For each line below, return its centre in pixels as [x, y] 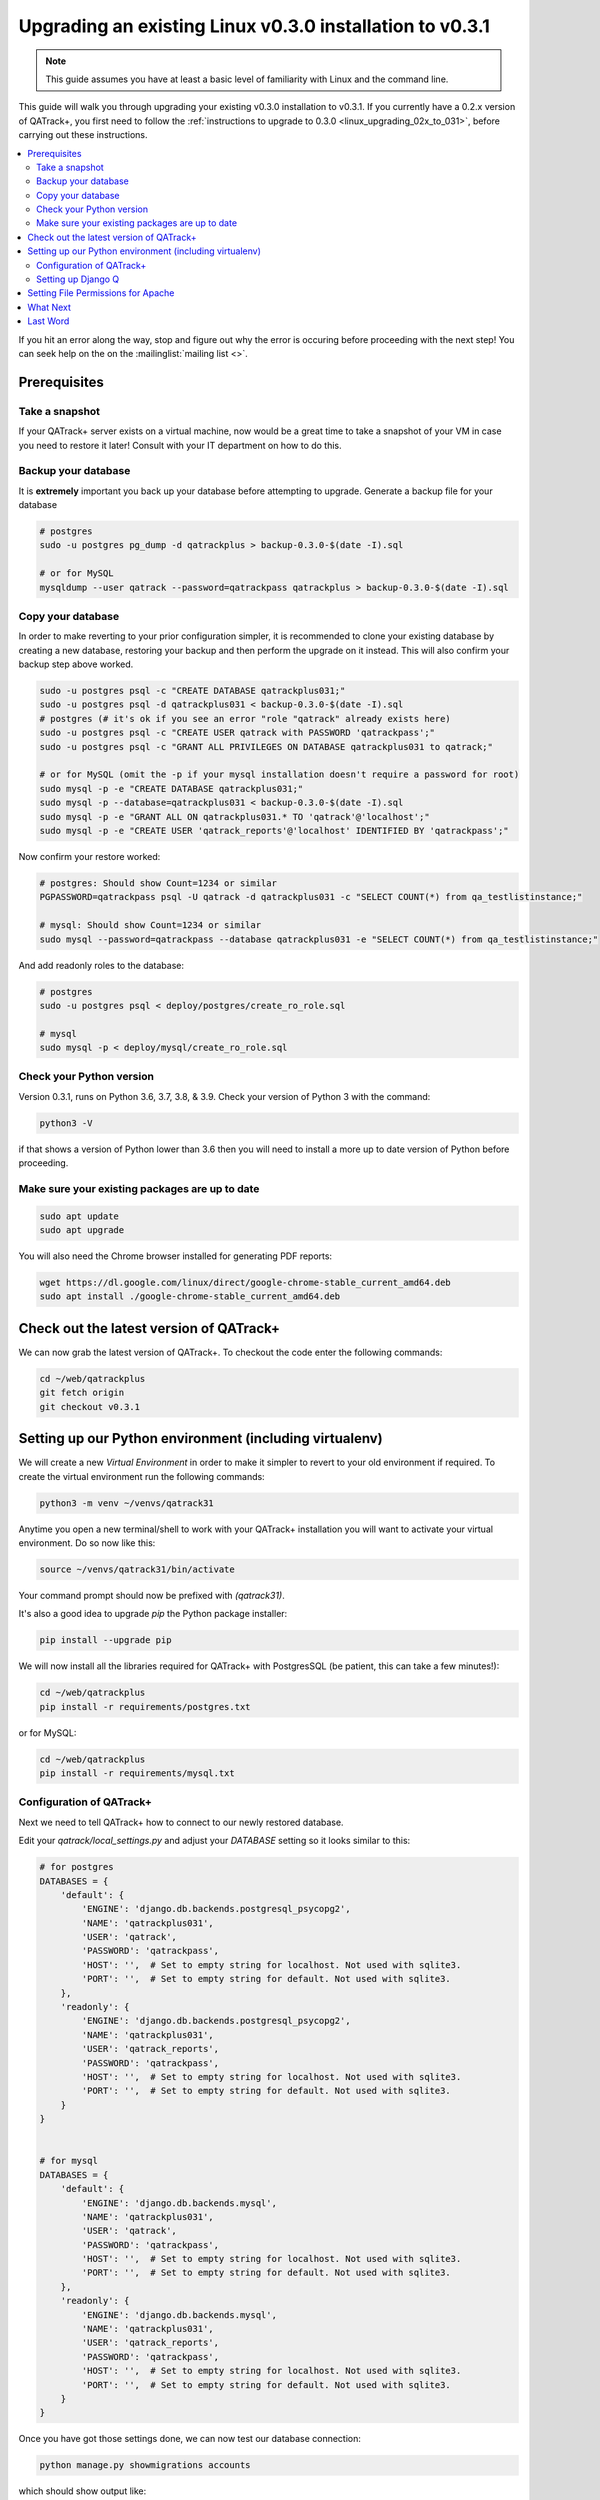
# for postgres [76, 1867]
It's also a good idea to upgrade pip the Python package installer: [153, 1614]
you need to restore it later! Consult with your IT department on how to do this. [180, 445]
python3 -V [66, 1123]
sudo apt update [79, 1216]
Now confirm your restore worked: [89, 856]
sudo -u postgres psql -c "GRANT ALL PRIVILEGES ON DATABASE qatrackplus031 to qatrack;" [266, 746]
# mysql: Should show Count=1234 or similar [150, 925]
